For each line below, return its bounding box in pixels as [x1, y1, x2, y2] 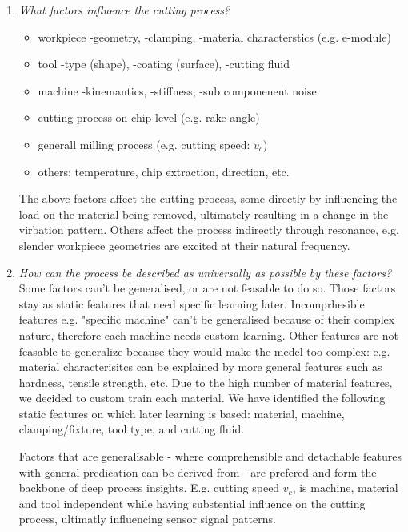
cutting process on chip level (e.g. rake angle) [38, 109, 260, 126]
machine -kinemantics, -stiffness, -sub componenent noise [38, 82, 317, 99]
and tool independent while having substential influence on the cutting [18, 494, 366, 511]
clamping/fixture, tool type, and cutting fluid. [18, 421, 245, 437]
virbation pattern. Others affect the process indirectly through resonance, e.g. [18, 221, 399, 238]
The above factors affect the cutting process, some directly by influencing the [18, 190, 398, 207]
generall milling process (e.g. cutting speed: [38, 135, 250, 152]
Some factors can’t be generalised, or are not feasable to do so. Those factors [18, 280, 396, 296]
